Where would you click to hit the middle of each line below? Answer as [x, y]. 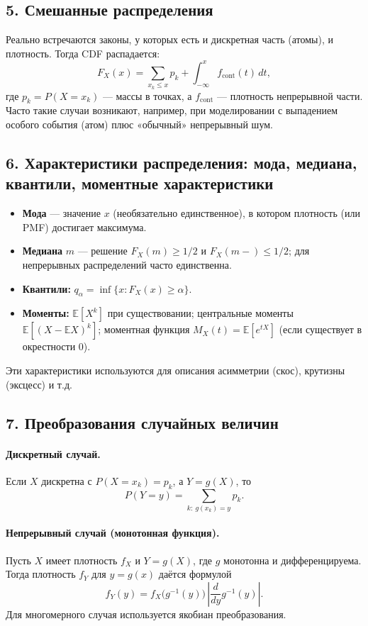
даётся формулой [195, 574]
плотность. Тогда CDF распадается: [83, 53]
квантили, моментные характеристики [140, 183]
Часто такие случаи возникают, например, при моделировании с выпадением [172, 110]
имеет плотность [82, 560]
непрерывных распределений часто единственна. [127, 264]
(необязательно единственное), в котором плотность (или [236, 213]
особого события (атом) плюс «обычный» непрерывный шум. [139, 124]
